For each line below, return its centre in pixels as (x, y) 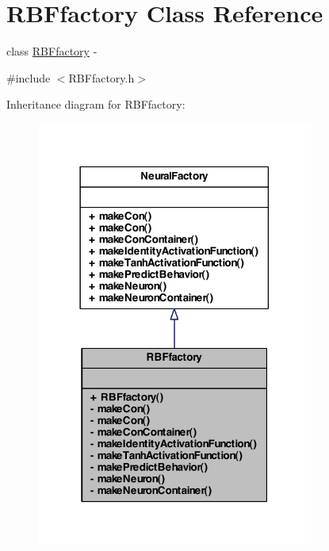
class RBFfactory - (52, 51)
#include (29, 77)
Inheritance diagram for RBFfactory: (96, 104)
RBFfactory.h (101, 77)
